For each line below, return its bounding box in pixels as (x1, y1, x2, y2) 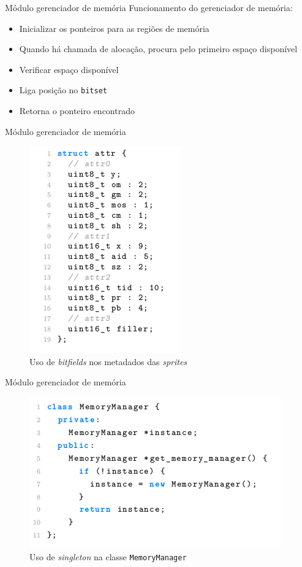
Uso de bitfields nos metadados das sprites (29, 355, 187, 368)
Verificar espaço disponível (19, 63, 119, 75)
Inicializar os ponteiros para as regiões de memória (19, 21, 210, 34)
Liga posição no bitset (19, 83, 107, 96)
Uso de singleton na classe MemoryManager (29, 550, 187, 563)
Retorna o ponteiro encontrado (19, 104, 135, 117)
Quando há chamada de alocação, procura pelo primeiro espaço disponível (19, 42, 298, 55)
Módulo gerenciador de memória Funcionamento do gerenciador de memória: (5, 1, 293, 13)
